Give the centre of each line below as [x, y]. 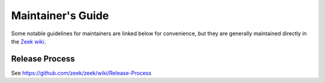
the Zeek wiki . [29, 41]
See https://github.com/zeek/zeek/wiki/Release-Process [81, 73]
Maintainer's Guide [60, 16]
